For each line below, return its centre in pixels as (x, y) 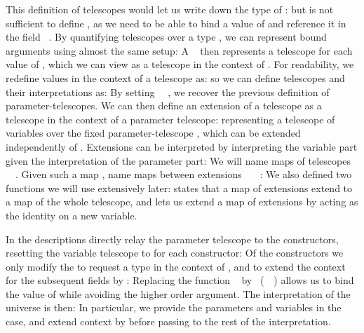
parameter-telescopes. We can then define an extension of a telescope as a (164, 106)
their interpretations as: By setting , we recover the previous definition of (168, 91)
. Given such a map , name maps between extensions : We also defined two (183, 174)
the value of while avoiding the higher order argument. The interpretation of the (178, 293)
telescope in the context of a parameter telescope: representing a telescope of (170, 119)
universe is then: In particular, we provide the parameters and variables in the (174, 307)
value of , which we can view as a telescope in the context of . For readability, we (180, 64)
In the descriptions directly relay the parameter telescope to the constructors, (172, 239)
